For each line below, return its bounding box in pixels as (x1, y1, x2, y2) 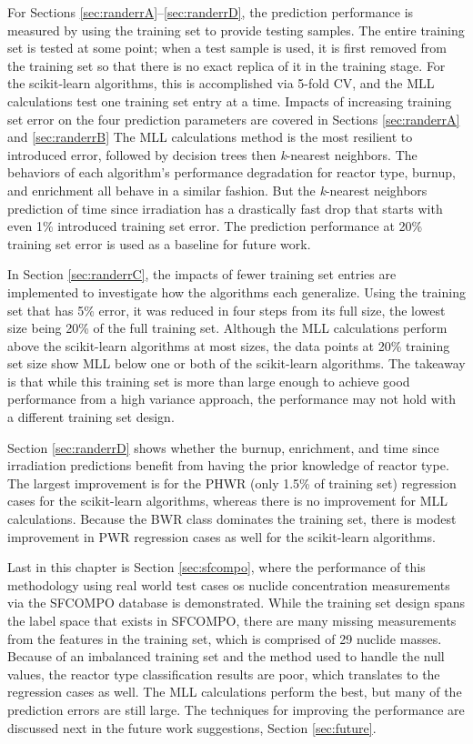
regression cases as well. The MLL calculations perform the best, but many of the (7, 682, 462, 701)
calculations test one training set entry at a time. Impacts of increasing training (7, 91, 452, 110)
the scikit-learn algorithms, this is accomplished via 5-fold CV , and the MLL (7, 74, 435, 93)
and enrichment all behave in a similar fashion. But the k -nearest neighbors (7, 180, 428, 199)
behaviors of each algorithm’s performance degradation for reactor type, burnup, (7, 163, 456, 182)
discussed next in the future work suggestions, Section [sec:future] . (7, 718, 377, 737)
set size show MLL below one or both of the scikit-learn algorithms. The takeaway (7, 354, 466, 373)
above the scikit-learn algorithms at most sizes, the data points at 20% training (7, 336, 450, 355)
